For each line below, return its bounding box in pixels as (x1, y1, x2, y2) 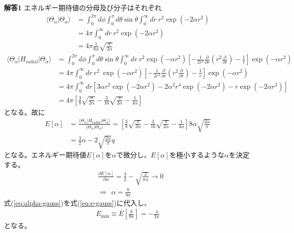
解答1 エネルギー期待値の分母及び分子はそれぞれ (4, 2, 162, 12)
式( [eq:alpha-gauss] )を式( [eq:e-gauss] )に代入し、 (4, 197, 151, 207)
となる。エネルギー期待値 (4, 150, 87, 160)
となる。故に (4, 106, 45, 117)
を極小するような (169, 150, 225, 160)
